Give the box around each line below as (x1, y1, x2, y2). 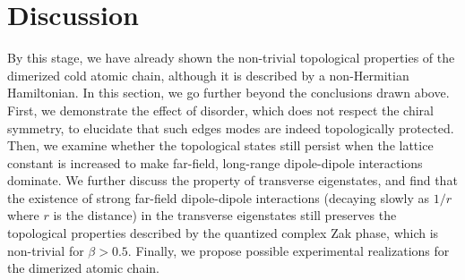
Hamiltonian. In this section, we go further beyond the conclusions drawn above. (7, 83, 450, 102)
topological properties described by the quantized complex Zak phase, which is (7, 224, 439, 242)
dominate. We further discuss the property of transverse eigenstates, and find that (7, 171, 458, 190)
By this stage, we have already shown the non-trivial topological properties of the (7, 48, 455, 67)
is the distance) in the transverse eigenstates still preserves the (53, 206, 397, 225)
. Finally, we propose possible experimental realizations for (127, 241, 450, 259)
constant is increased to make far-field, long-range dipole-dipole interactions (7, 153, 423, 172)
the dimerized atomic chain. (7, 259, 159, 277)
